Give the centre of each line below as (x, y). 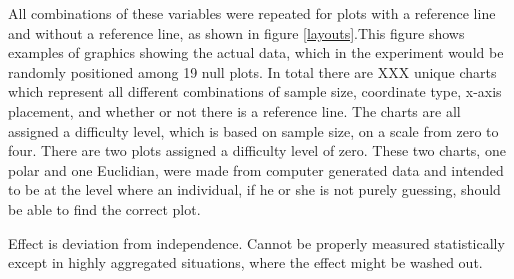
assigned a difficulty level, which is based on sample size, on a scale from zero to (253, 130)
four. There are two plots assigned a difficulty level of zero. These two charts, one (257, 150)
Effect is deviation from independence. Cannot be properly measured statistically (256, 242)
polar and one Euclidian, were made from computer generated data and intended (256, 169)
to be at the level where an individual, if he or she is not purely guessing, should (254, 189)
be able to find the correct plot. (104, 208)
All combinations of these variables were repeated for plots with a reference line (252, 13)
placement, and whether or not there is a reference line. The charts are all (234, 110)
